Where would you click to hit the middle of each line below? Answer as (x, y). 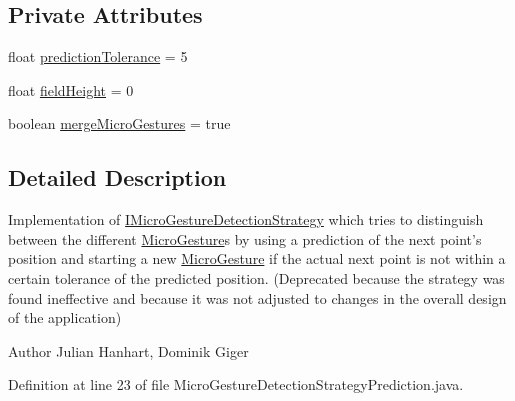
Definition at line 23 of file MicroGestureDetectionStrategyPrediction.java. (236, 384)
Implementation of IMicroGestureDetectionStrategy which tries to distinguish (246, 219)
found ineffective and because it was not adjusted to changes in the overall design (257, 297)
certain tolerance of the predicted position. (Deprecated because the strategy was (256, 277)
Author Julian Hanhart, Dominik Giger (128, 350)
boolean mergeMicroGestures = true (119, 123)
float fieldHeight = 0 (71, 89)
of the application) (65, 317)
